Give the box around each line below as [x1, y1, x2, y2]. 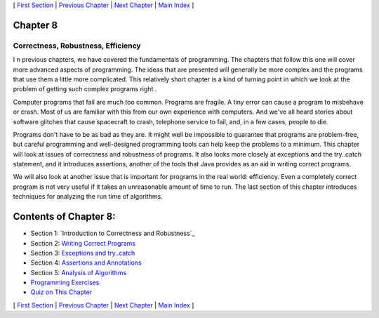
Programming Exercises [30, 278, 100, 287]
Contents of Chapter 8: [13, 211, 116, 223]
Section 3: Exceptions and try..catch [30, 249, 135, 257]
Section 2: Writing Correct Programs [30, 239, 136, 247]
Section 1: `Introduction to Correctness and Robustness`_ [30, 229, 195, 238]
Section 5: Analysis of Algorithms [30, 268, 127, 277]
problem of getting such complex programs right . [13, 85, 157, 93]
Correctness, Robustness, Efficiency [13, 41, 141, 51]
